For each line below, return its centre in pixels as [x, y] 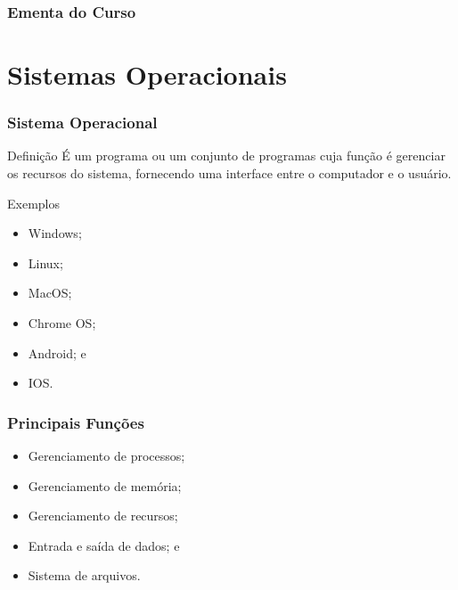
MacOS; [50, 293]
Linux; [45, 262]
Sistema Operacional [82, 123]
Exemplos [33, 203]
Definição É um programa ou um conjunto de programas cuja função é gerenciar [226, 156]
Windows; [55, 233]
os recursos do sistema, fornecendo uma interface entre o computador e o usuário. [229, 173]
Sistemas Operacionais [147, 74]
